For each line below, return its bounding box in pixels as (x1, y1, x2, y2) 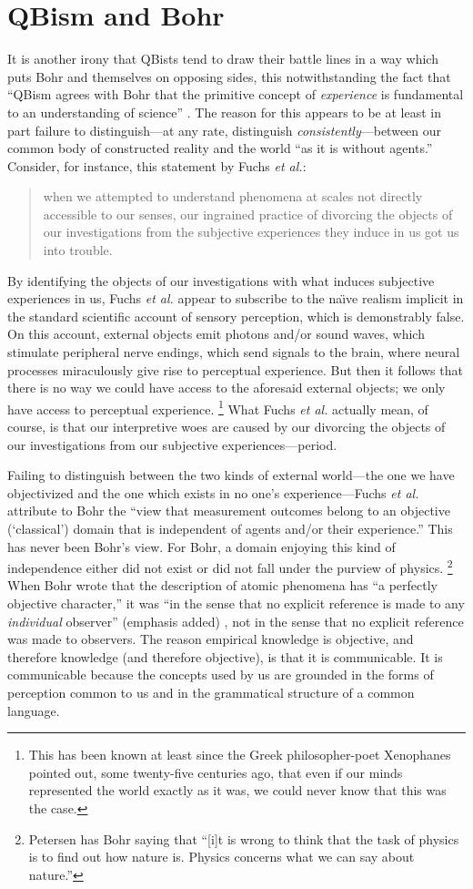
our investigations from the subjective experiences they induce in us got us (43, 222, 459, 241)
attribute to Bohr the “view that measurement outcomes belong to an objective (7, 501, 450, 520)
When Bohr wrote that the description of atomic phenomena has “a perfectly (7, 576, 438, 595)
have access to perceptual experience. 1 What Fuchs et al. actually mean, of (7, 396, 428, 418)
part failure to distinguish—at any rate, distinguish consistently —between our (7, 120, 442, 139)
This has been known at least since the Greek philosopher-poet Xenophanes (28, 745, 451, 764)
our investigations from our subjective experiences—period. (7, 434, 337, 454)
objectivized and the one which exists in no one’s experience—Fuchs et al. (7, 483, 419, 502)
